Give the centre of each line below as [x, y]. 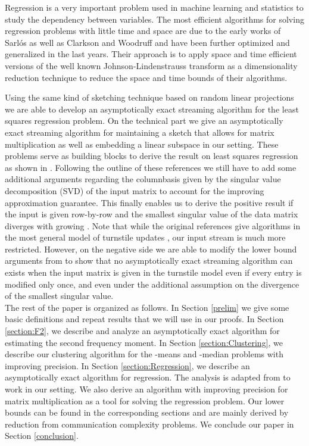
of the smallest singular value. [59, 296]
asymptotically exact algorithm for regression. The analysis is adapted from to [148, 377]
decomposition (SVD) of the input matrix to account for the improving [135, 190]
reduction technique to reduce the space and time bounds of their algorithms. [146, 77]
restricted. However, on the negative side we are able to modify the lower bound [151, 249]
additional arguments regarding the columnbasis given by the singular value [143, 179]
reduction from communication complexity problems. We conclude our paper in [149, 424]
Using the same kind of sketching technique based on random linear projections [149, 97]
